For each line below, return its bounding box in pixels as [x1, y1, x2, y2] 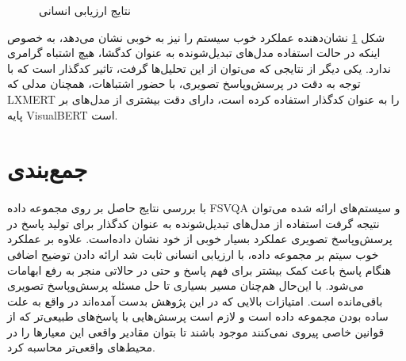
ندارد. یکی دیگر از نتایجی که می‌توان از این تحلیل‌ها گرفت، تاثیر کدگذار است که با [7, 59, 391, 76]
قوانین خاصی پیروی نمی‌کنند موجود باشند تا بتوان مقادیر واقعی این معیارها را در [7, 323, 385, 340]
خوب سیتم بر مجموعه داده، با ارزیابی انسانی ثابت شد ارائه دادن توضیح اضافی [7, 245, 379, 262]
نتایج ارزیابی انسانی [39, 2, 131, 18]
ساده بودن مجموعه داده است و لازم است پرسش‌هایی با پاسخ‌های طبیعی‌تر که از [7, 308, 389, 325]
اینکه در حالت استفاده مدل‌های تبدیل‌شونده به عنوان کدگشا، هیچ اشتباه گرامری [7, 44, 381, 61]
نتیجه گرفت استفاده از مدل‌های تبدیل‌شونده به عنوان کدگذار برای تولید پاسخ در [7, 215, 380, 231]
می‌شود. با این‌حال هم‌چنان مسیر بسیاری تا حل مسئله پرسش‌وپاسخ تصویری [7, 277, 364, 294]
